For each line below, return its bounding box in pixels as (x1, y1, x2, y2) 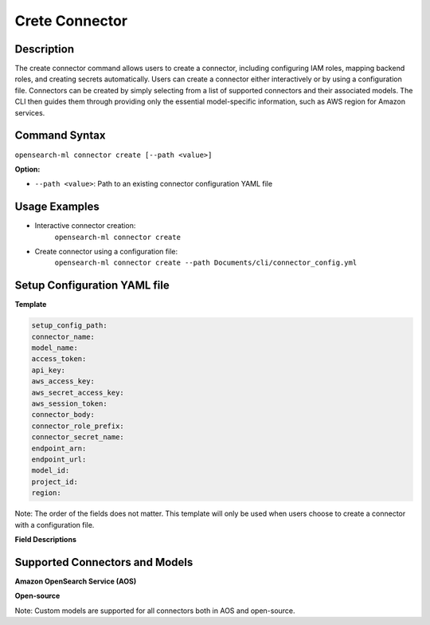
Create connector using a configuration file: (34, 247, 178, 256)
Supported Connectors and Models (14, 555, 193, 569)
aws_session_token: (31, 399, 107, 408)
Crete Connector (14, 12, 127, 29)
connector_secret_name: (31, 433, 125, 442)
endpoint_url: (31, 454, 87, 464)
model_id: (31, 466, 70, 475)
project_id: (31, 477, 79, 486)
